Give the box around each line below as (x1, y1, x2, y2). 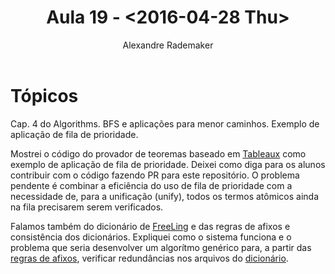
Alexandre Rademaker (122, 39, 214, 51)
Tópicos (10, 84, 79, 107)
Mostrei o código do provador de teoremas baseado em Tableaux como (10, 147, 307, 160)
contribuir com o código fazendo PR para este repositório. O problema (10, 169, 300, 181)
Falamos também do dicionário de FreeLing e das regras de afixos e (10, 220, 291, 232)
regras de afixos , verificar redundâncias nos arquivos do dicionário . (10, 252, 289, 264)
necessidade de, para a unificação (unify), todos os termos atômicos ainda (10, 190, 319, 202)
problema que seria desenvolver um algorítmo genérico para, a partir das (10, 241, 312, 253)
